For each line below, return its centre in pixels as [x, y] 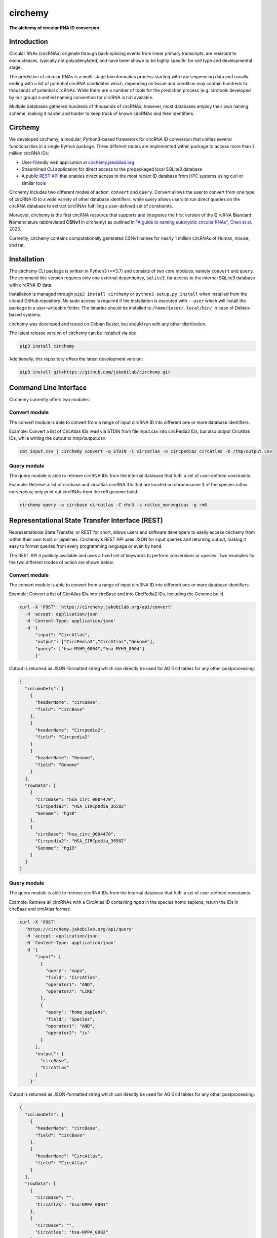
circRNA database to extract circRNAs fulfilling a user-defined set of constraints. [91, 206]
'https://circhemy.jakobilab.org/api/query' [79, 929]
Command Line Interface [48, 388]
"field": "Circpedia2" [63, 737]
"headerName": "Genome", [65, 758]
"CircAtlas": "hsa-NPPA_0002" [72, 1232]
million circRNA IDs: [29, 153]
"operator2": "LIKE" [70, 991]
